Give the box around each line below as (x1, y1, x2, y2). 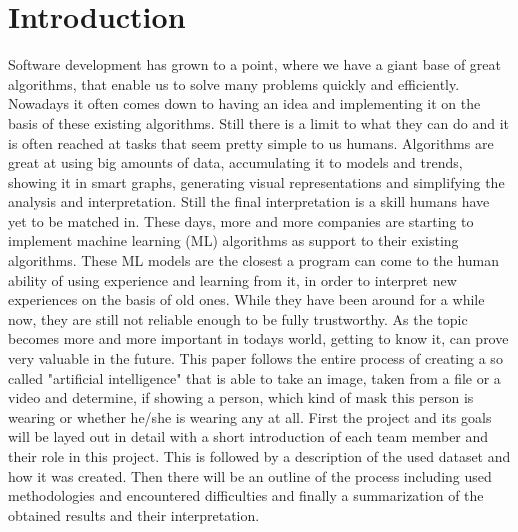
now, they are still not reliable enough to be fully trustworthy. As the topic (8, 308, 468, 329)
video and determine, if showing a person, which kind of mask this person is (8, 387, 474, 408)
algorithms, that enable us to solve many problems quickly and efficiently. (8, 73, 460, 94)
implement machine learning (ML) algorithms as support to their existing (8, 230, 459, 251)
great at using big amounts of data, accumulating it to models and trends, (8, 152, 463, 173)
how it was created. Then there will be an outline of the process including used (8, 465, 492, 486)
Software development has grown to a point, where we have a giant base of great (8, 54, 501, 75)
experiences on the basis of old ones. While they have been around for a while (8, 289, 485, 310)
